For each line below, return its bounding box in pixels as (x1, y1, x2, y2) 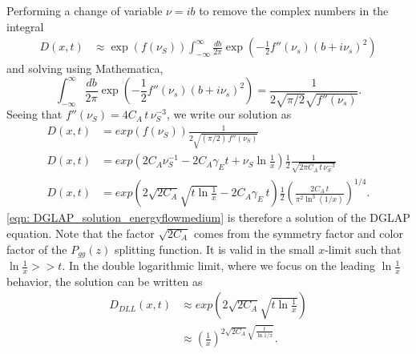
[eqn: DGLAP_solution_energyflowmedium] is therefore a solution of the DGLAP (6, 209, 410, 226)
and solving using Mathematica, (6, 60, 164, 77)
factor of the (6, 240, 67, 257)
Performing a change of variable (6, 2, 163, 18)
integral (6, 18, 44, 34)
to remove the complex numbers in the (199, 2, 389, 18)
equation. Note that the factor (6, 225, 155, 241)
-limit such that (325, 240, 402, 257)
